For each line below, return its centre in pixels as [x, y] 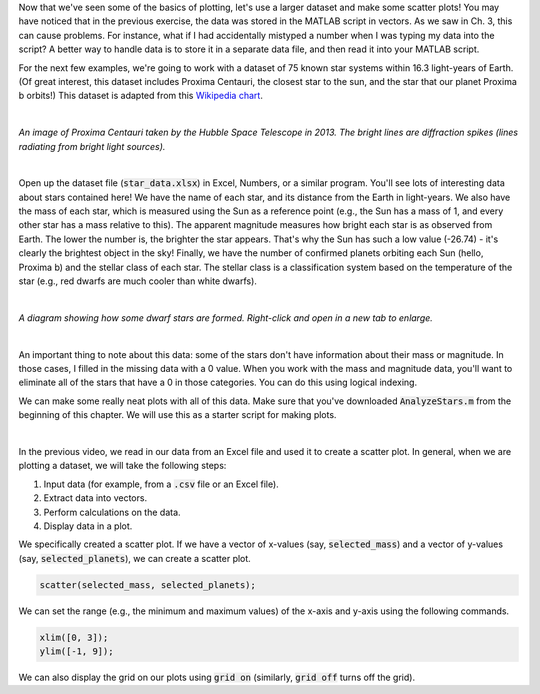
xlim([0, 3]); [74, 637]
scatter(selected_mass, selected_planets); [148, 584]
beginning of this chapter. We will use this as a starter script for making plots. [177, 415]
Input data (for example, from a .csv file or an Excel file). [161, 484]
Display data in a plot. [88, 526]
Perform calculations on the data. [112, 512]
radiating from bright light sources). [92, 146]
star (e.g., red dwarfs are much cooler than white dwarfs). [137, 281]
